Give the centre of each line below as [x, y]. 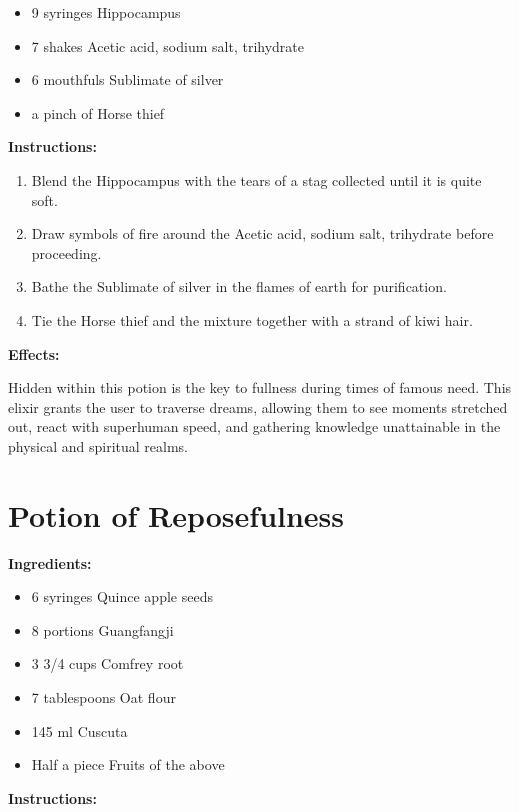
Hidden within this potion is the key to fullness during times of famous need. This [260, 387]
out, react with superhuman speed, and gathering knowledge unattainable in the [254, 426]
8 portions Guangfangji [102, 629]
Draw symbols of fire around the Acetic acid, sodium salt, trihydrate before [262, 233]
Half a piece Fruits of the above [128, 764]
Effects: [34, 353]
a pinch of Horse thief [98, 112]
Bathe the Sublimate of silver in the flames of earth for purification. [239, 286]
